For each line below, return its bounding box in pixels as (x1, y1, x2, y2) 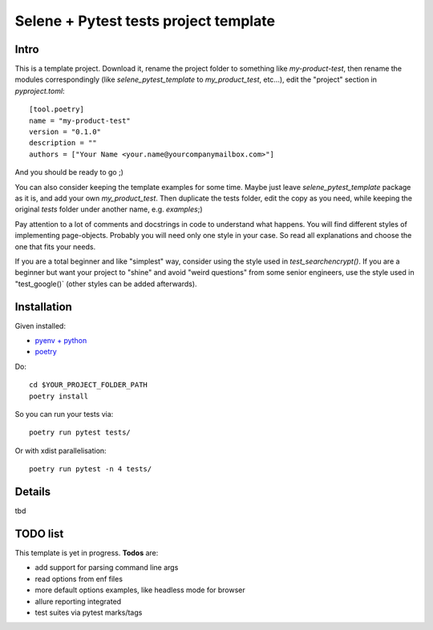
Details (14, 485, 51, 499)
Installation (14, 300, 72, 313)
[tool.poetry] (29, 105, 84, 114)
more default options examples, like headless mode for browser (34, 585, 246, 595)
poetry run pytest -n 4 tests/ (29, 465, 152, 474)
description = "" (29, 139, 97, 147)
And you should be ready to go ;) (14, 168, 124, 177)
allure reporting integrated (34, 596, 122, 606)
